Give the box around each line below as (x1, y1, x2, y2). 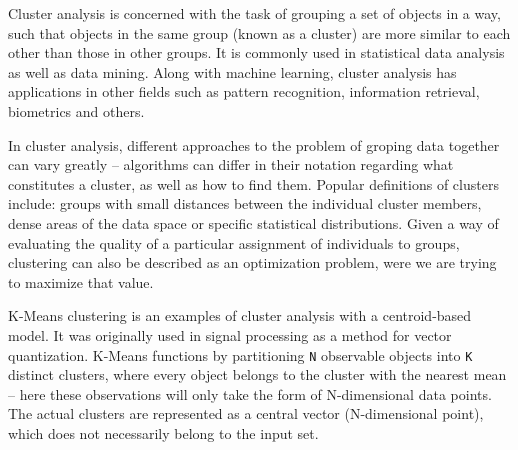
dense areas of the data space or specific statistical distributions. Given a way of (8, 212, 499, 233)
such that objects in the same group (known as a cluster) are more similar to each (8, 22, 511, 43)
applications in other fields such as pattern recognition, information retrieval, (8, 81, 480, 102)
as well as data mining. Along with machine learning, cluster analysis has (8, 61, 457, 82)
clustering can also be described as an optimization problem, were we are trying (8, 252, 497, 273)
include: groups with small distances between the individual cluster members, (8, 193, 482, 214)
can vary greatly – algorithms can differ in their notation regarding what (8, 154, 454, 175)
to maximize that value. (8, 271, 154, 292)
